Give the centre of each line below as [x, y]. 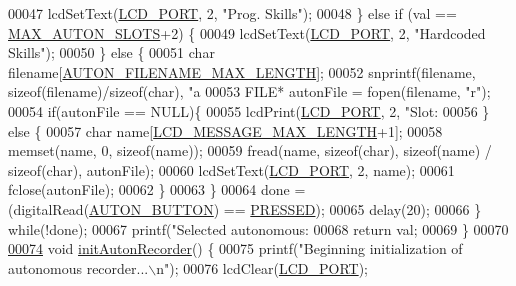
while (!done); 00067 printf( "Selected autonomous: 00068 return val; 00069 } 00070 [258, 228]
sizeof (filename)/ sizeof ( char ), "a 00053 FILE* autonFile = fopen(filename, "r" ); [249, 91]
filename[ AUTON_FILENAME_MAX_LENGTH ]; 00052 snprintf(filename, [242, 71]
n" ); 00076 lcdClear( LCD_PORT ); [262, 267]
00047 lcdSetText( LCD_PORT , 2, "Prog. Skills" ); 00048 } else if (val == [232, 13]
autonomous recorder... [78, 267]
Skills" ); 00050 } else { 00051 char [111, 52]
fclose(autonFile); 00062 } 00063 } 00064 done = [157, 189]
